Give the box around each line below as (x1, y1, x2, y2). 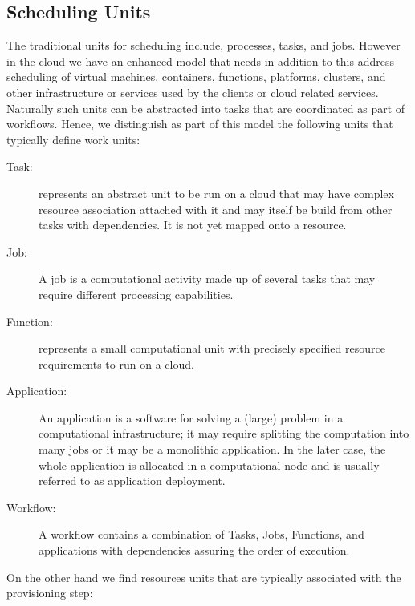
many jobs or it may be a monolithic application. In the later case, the (39, 441, 386, 458)
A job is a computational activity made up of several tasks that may (39, 270, 376, 287)
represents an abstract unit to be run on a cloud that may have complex (39, 184, 394, 201)
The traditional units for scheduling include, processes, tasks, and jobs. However (6, 37, 401, 54)
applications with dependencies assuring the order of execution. (39, 542, 350, 559)
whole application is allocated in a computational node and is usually (39, 456, 380, 473)
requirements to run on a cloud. (39, 355, 194, 372)
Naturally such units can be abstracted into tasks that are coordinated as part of (6, 99, 405, 116)
